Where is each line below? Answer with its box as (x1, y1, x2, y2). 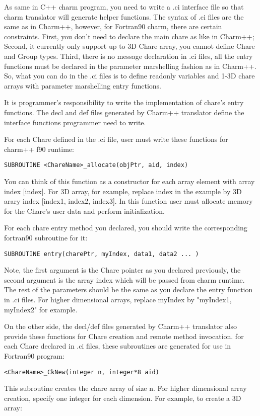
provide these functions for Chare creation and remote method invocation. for (4, 330, 244, 341)
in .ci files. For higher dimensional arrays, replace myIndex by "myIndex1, (4, 294, 232, 304)
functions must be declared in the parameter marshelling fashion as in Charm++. (4, 60, 256, 71)
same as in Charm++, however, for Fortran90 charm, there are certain (4, 21, 222, 32)
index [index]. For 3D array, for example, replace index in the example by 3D (4, 186, 242, 196)
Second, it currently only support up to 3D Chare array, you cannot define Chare (4, 41, 255, 51)
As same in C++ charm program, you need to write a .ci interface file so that (4, 2, 244, 12)
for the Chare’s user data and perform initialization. (4, 205, 165, 216)
